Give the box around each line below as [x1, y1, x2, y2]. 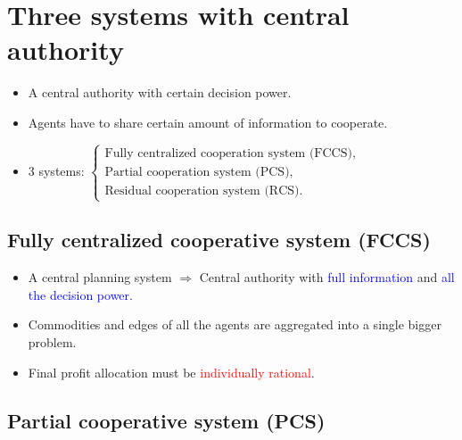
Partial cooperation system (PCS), [104, 165, 293, 178]
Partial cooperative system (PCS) [7, 406, 326, 434]
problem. [28, 333, 77, 352]
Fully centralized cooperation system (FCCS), [104, 146, 356, 160]
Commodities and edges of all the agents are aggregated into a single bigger [28, 315, 441, 334]
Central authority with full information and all [199, 268, 455, 286]
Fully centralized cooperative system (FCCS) [7, 226, 431, 253]
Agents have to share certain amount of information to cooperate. [28, 112, 388, 131]
